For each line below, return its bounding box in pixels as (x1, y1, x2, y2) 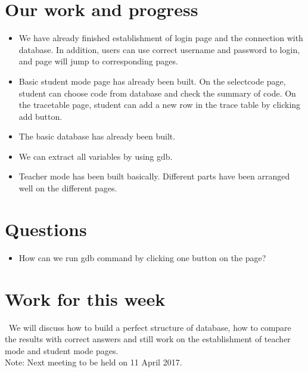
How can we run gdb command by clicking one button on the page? (18, 251, 266, 263)
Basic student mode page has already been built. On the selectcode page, (18, 75, 286, 87)
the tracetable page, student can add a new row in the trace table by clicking (18, 98, 301, 111)
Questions (5, 216, 87, 241)
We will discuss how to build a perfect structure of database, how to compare (8, 321, 291, 333)
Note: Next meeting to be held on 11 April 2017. (5, 356, 182, 368)
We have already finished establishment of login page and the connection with (18, 32, 303, 44)
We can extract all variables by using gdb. (18, 150, 173, 162)
